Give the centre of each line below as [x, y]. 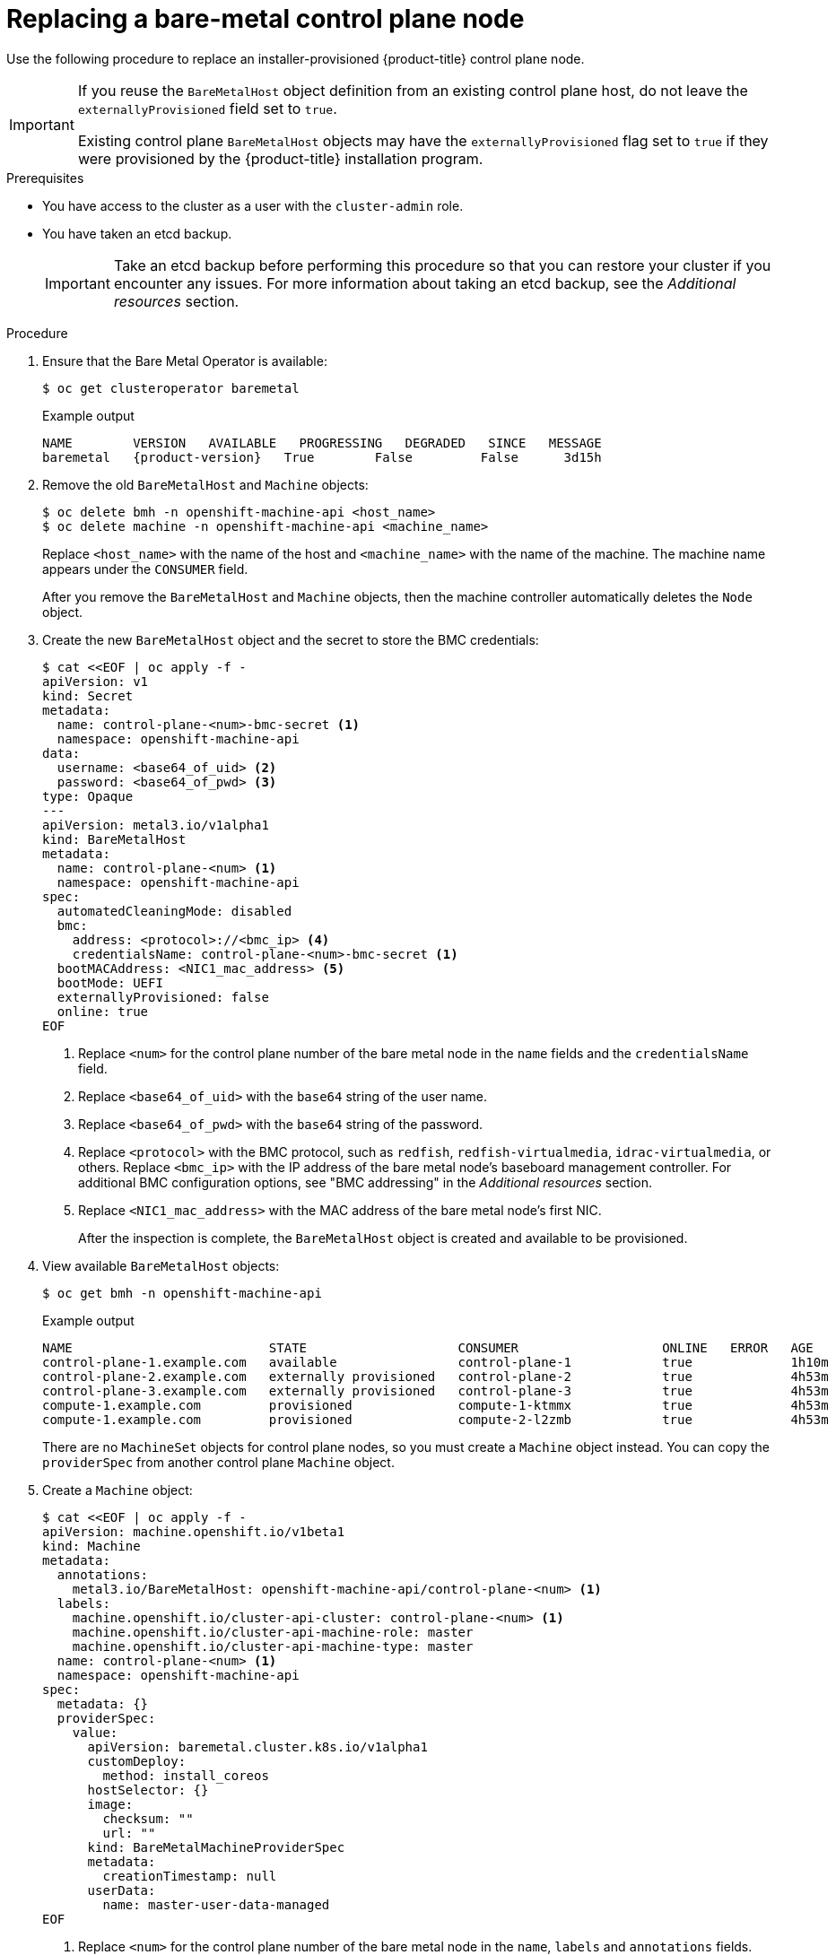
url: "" [129, 1833]
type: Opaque [88, 796]
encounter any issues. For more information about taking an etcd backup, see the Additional [425, 283]
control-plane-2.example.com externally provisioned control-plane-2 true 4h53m [435, 1376]
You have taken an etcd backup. [137, 233]
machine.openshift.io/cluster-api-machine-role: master [273, 1632]
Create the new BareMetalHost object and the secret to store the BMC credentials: [291, 639]
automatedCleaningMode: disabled [174, 911]
